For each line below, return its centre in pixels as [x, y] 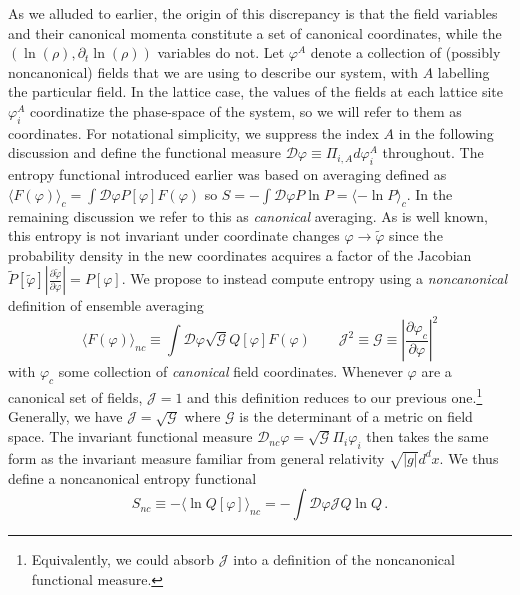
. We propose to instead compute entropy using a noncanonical [314, 278]
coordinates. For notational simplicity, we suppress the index [193, 132]
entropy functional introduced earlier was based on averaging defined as [227, 174]
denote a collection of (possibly [405, 52]
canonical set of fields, [75, 396]
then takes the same [427, 436]
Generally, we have [65, 416]
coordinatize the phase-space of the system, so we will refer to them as [245, 110]
